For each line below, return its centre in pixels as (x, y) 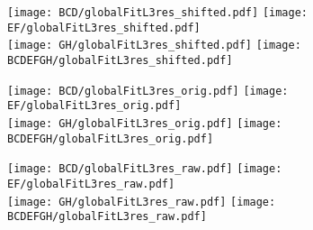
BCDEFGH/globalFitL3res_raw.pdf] (107, 217)
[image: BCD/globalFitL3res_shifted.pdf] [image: (157, 13)
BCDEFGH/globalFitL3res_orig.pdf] (111, 138)
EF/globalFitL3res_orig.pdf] (94, 106)
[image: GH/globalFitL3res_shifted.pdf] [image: (154, 46)
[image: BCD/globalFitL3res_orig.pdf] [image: (148, 91)
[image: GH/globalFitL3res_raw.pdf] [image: (142, 202)
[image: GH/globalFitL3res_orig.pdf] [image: (145, 123)
